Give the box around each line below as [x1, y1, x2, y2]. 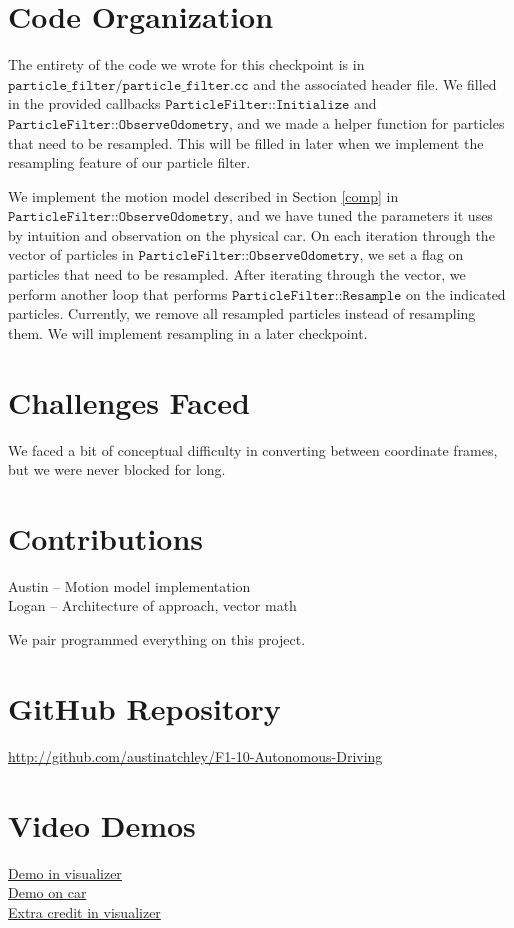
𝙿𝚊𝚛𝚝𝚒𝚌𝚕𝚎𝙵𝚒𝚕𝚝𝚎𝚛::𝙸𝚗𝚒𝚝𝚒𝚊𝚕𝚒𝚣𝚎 [165, 98, 350, 113]
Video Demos [8, 804, 196, 845]
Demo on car [8, 882, 87, 903]
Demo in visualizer [8, 862, 122, 883]
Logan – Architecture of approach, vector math [8, 595, 297, 616]
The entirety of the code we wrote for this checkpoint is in [8, 54, 365, 75]
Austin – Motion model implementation [8, 575, 251, 596]
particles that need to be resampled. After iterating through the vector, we [8, 264, 466, 285]
